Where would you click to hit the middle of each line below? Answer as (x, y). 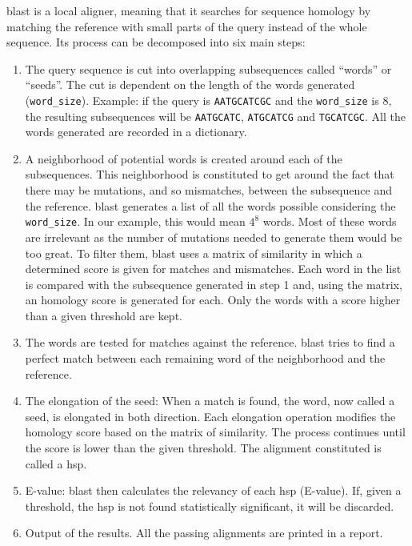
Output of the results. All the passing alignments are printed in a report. (204, 533)
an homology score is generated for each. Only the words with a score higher (213, 300)
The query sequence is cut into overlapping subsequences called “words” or (208, 68)
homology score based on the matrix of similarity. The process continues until (215, 432)
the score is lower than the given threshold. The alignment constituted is (203, 448)
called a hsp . (56, 463)
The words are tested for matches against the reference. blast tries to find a (210, 342)
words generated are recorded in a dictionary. (136, 132)
